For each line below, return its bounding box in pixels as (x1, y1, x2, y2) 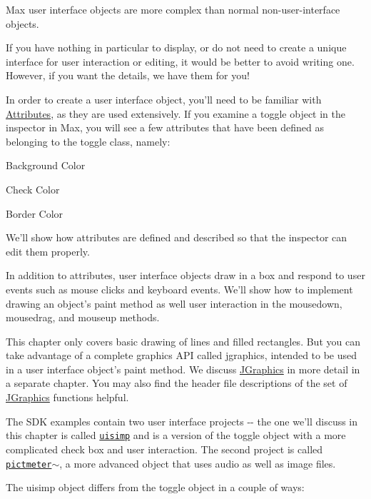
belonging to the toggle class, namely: (6, 133, 171, 148)
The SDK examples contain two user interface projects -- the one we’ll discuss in (6, 413, 358, 428)
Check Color (6, 181, 60, 196)
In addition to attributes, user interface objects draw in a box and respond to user (6, 268, 365, 283)
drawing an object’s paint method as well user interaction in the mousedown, (6, 296, 342, 311)
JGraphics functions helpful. (6, 390, 129, 405)
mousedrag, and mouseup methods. (6, 310, 160, 325)
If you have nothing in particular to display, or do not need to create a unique (6, 40, 347, 55)
